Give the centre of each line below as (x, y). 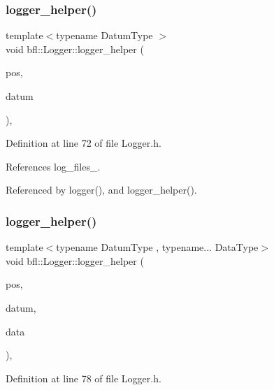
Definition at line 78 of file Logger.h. (84, 378)
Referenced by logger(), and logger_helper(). (101, 190)
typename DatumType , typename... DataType (157, 247)
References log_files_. (53, 166)
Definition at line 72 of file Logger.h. (84, 143)
